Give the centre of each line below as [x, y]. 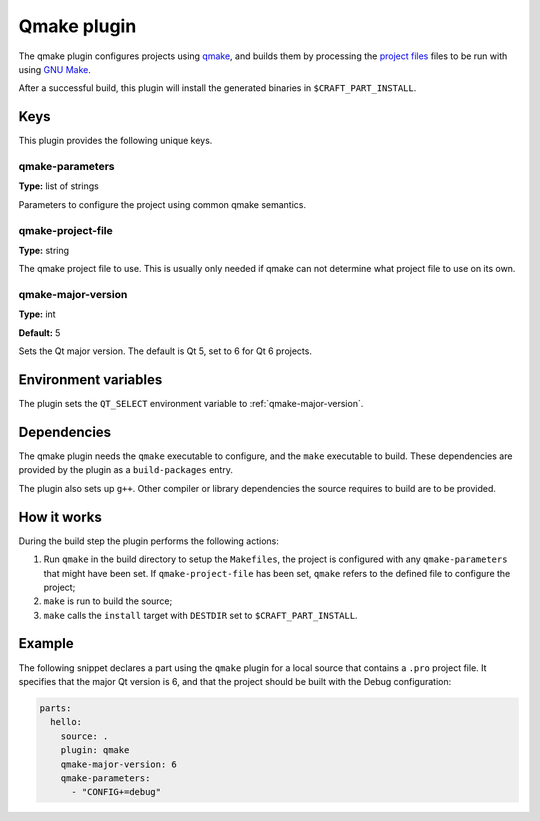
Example [46, 643]
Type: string [44, 250]
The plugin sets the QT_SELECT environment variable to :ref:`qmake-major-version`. [191, 404]
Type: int [37, 314]
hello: [66, 722]
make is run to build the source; [108, 601]
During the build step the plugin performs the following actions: [149, 541]
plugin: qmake [95, 750]
